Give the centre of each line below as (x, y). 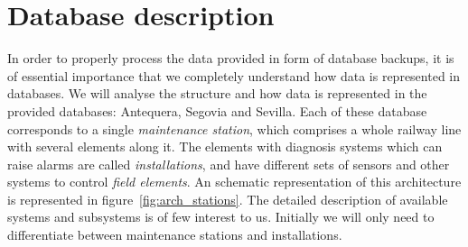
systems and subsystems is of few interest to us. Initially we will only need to (221, 217)
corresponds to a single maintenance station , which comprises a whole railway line (234, 128)
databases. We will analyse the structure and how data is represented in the (217, 93)
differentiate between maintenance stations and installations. (175, 235)
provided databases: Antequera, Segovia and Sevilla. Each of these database (217, 110)
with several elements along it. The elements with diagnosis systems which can (225, 146)
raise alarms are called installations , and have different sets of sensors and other (229, 164)
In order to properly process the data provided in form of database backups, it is (231, 58)
